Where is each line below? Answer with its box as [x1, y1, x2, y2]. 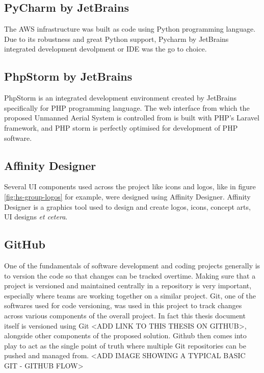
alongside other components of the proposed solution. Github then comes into [4, 330, 247, 341]
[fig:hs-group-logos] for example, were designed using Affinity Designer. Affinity [4, 191, 251, 202]
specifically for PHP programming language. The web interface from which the [4, 102, 250, 113]
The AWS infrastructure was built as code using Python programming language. [4, 23, 256, 34]
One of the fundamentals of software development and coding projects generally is [4, 260, 260, 270]
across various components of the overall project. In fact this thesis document [4, 310, 246, 320]
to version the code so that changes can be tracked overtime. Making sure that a [4, 270, 256, 281]
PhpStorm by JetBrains [4, 68, 133, 84]
